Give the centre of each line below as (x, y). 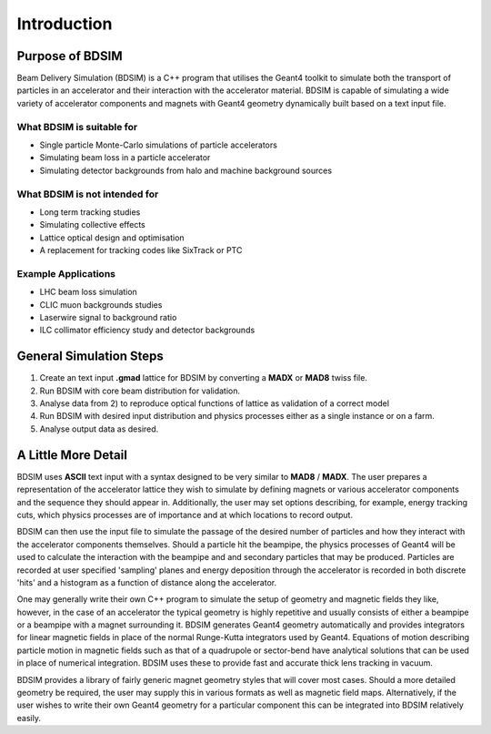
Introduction (65, 24)
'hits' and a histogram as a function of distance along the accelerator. (147, 582)
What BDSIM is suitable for (77, 127)
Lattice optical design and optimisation (112, 238)
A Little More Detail (72, 455)
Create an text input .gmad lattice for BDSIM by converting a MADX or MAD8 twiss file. (204, 378)
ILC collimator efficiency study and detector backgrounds (147, 330)
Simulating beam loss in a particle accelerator (125, 158)
